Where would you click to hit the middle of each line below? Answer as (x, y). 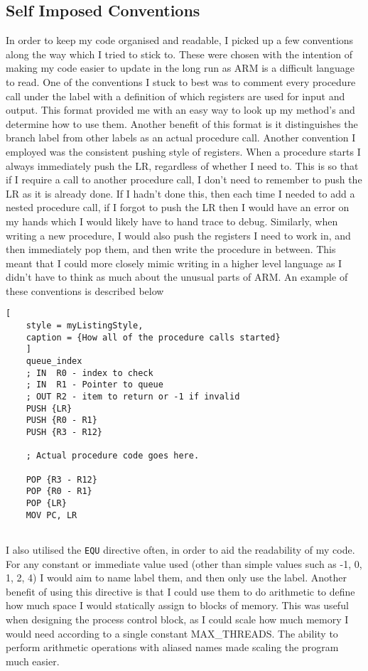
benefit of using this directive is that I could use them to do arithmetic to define (180, 591)
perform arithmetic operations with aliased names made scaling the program (172, 647)
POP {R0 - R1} (59, 492)
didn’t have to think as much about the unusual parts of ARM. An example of (177, 277)
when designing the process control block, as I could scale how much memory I (177, 619)
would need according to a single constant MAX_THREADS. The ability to (172, 633)
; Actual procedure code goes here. (113, 456)
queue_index (54, 361)
